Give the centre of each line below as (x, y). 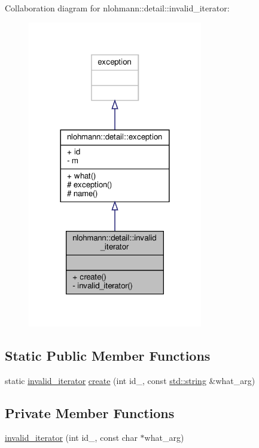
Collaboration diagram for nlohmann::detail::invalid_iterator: (117, 8)
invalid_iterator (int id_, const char (71, 438)
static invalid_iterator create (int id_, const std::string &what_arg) (130, 380)
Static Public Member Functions (108, 355)
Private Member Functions (90, 412)
